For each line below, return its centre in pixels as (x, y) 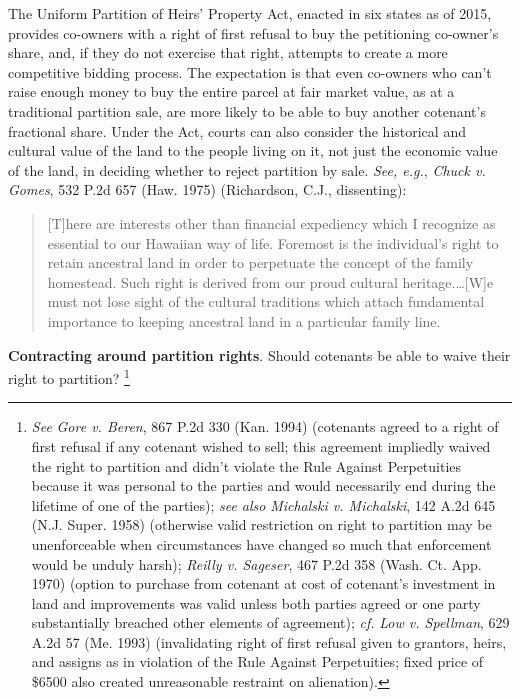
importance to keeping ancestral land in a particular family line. (244, 320)
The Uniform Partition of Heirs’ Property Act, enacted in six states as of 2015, (250, 13)
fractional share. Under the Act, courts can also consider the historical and (237, 130)
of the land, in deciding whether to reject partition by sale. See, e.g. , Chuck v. (247, 169)
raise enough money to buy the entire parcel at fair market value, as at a (231, 91)
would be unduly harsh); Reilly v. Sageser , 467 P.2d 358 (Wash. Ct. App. (256, 563)
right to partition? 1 (69, 376)
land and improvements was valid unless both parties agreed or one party (256, 602)
